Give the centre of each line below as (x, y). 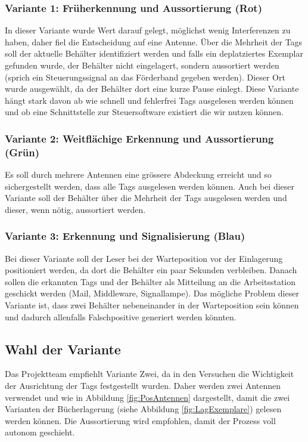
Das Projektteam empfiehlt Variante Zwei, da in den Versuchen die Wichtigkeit (150, 374)
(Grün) (22, 152)
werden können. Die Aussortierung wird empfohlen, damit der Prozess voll (140, 420)
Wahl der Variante (63, 349)
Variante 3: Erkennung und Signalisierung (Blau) (125, 236)
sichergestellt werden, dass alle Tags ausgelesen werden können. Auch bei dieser (150, 186)
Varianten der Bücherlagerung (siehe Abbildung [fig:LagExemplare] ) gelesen (143, 409)
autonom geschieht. (40, 432)
